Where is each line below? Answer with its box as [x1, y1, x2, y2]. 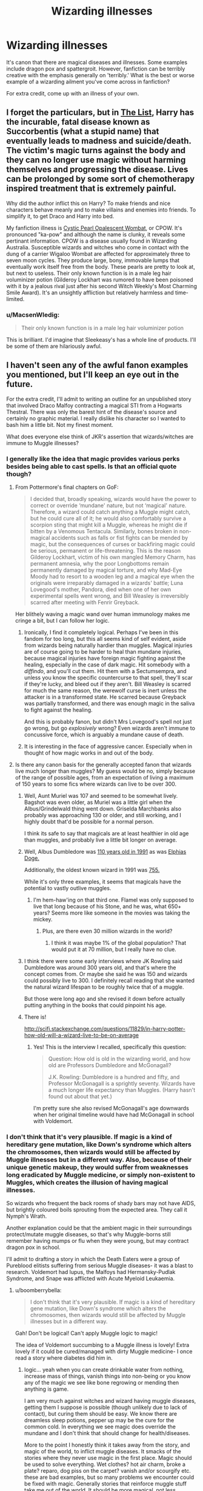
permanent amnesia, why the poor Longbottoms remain [30, 560, 170, 567]
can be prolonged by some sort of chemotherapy [6, 174, 195, 184]
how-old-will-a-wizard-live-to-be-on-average [24, 1032, 139, 1039]
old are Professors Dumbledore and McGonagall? [48, 1062, 171, 1069]
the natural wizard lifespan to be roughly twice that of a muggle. [24, 983, 184, 991]
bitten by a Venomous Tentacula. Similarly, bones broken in [30, 528, 178, 535]
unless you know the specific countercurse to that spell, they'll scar [24, 674, 193, 682]
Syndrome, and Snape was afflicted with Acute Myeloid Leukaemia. [6, 1275, 175, 1282]
